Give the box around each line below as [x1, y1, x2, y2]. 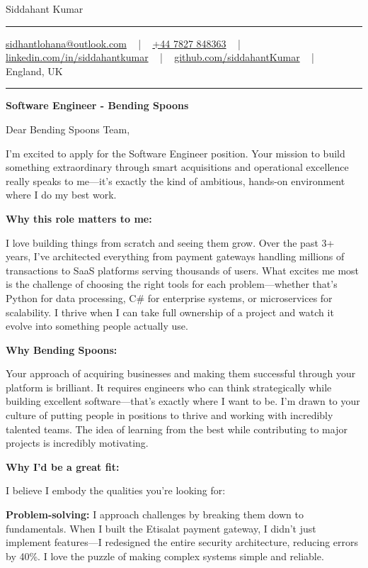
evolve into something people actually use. [6, 318, 188, 333]
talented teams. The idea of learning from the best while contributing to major [6, 421, 347, 436]
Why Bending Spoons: [6, 342, 117, 357]
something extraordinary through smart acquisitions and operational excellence [6, 160, 349, 174]
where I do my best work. [6, 187, 117, 202]
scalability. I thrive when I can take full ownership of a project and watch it [6, 304, 334, 319]
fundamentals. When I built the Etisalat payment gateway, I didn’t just [6, 520, 316, 535]
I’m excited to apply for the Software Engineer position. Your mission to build [6, 145, 345, 160]
